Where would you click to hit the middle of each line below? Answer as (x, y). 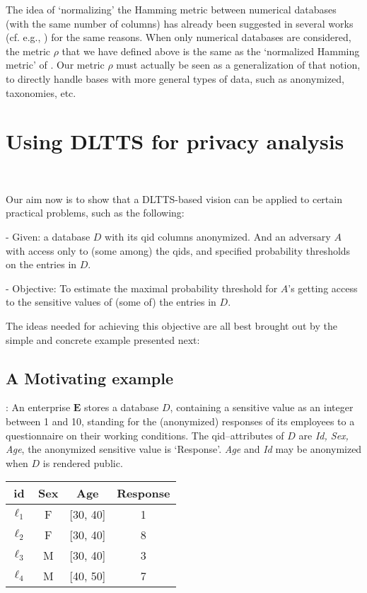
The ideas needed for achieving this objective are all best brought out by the (171, 326)
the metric (28, 51)
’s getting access (323, 288)
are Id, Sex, (324, 435)
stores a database (122, 407)
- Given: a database (48, 237)
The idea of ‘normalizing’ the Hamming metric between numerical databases (171, 9)
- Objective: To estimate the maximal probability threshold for (142, 288)
